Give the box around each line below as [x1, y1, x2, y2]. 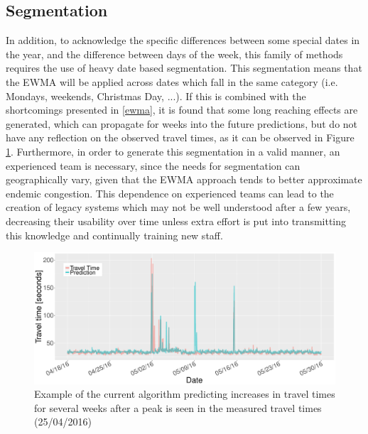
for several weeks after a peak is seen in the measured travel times [34, 400, 322, 415]
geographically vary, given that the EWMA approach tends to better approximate [6, 172, 362, 187]
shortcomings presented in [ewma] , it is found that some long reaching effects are [6, 102, 358, 117]
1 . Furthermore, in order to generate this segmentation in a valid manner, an [6, 143, 340, 158]
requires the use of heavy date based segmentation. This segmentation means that [6, 60, 362, 75]
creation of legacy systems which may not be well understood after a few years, [6, 200, 351, 215]
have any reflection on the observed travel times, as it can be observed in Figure [6, 130, 355, 145]
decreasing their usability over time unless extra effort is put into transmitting [6, 213, 347, 228]
